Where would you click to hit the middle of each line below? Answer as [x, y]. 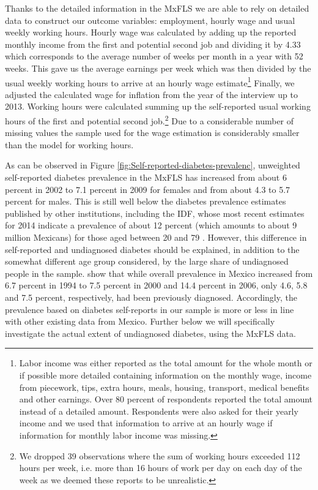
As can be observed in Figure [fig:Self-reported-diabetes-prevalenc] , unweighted [153, 165]
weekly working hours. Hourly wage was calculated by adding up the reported [151, 32]
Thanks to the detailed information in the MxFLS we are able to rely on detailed [157, 8]
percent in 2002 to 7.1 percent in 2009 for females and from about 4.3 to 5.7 [148, 189]
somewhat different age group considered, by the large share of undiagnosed [147, 261]
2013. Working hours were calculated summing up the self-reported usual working [158, 106]
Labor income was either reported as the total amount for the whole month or [166, 363]
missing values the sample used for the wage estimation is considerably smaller [152, 133]
